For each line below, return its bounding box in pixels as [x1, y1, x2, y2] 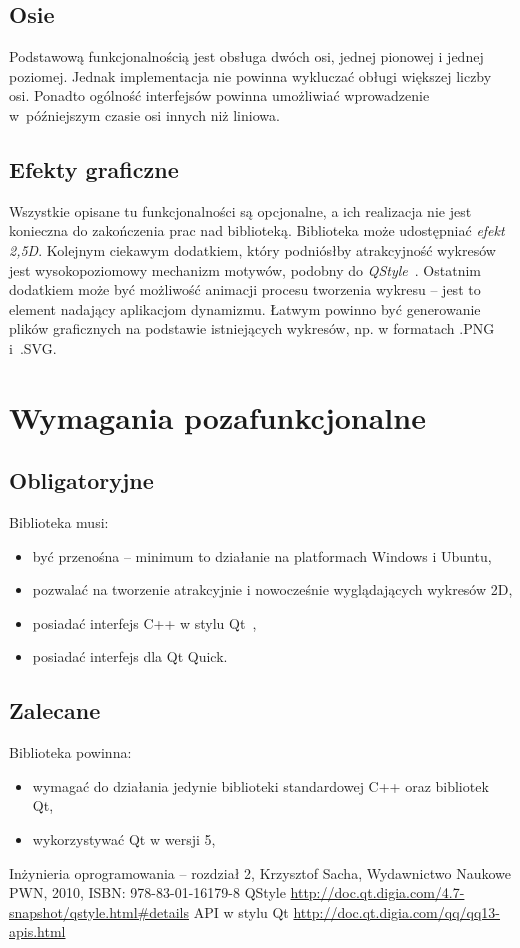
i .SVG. [9, 337, 57, 358]
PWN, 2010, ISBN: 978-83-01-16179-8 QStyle [9, 882, 286, 903]
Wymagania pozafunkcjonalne [9, 396, 426, 437]
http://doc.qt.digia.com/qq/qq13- [293, 901, 501, 922]
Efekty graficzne [9, 153, 179, 184]
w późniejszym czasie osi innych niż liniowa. [9, 104, 280, 125]
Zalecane [9, 695, 101, 726]
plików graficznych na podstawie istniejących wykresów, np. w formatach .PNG [9, 318, 495, 339]
